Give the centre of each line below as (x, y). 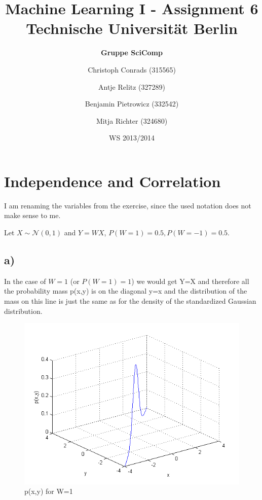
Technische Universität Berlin (132, 28)
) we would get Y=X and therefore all (190, 281)
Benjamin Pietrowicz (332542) (132, 104)
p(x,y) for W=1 (49, 491)
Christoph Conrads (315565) (132, 69)
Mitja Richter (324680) (132, 120)
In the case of (25, 281)
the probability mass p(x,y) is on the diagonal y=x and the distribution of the (126, 291)
